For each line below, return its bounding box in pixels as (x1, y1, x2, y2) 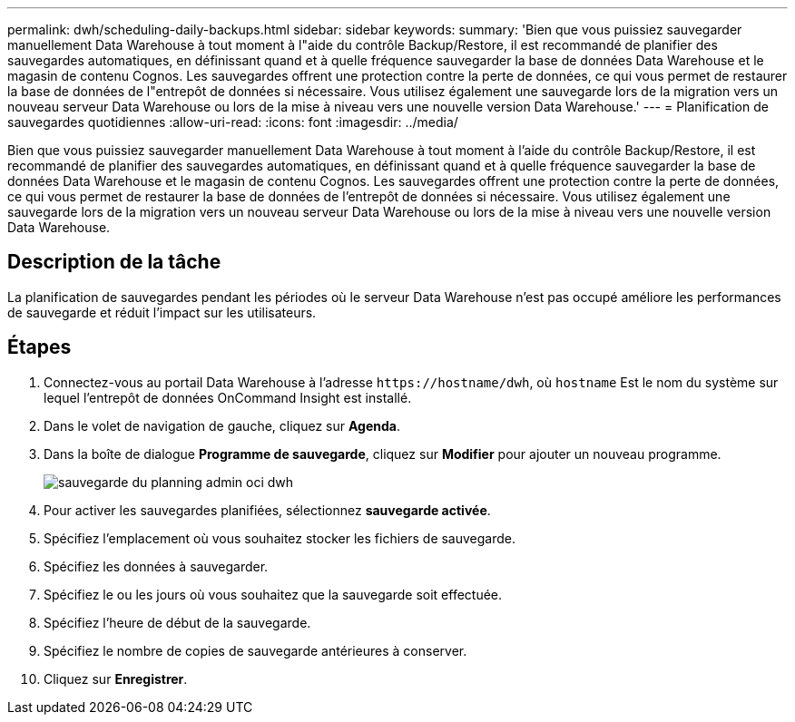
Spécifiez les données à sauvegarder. (44, 558, 269, 574)
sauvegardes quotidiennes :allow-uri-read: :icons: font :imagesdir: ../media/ (7, 114, 458, 130)
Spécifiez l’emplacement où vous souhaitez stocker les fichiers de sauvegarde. (44, 530, 516, 546)
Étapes (7, 336, 72, 359)
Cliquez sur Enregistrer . (44, 670, 188, 687)
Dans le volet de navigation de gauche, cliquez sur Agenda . (44, 417, 400, 434)
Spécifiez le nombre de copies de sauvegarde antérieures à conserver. (44, 642, 467, 659)
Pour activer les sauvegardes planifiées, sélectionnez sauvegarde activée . (44, 502, 491, 518)
